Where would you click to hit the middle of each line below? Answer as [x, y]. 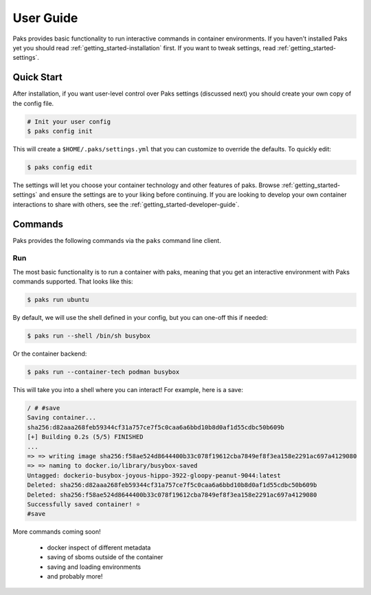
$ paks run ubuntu [58, 300]
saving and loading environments [94, 567]
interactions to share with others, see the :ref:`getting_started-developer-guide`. [126, 204]
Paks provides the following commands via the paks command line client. [117, 240]
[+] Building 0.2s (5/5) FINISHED [85, 437]
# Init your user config [69, 121]
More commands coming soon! [57, 532]
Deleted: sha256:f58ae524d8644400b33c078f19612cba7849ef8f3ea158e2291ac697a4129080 [172, 495]
